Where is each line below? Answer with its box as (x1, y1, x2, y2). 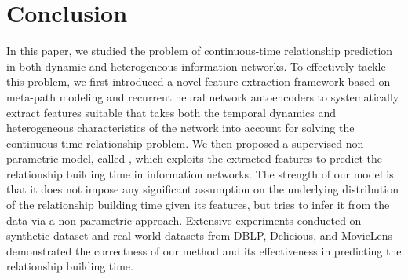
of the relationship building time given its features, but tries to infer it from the (6, 196, 390, 213)
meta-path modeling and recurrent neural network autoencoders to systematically (6, 88, 399, 105)
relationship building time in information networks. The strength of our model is (6, 165, 394, 182)
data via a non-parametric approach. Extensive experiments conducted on (6, 211, 362, 228)
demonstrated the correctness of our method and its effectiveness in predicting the (6, 242, 402, 259)
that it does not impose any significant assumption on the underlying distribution (6, 181, 399, 197)
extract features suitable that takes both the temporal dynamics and (6, 104, 337, 120)
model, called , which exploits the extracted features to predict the (61, 150, 383, 167)
